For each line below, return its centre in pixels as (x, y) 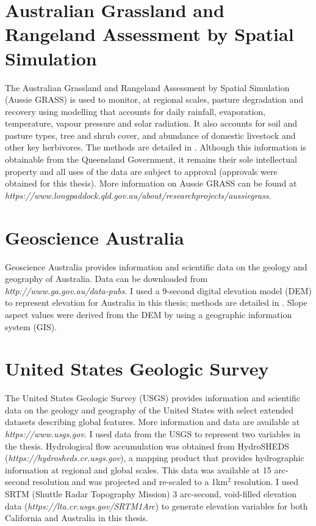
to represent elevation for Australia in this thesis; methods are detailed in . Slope (156, 302)
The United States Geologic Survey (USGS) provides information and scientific (153, 398)
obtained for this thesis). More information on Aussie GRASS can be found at (151, 183)
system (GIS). (31, 326)
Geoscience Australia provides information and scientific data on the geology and (156, 266)
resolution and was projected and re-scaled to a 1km (130, 482)
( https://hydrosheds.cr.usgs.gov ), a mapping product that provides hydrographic (155, 458)
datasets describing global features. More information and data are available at (153, 422)
